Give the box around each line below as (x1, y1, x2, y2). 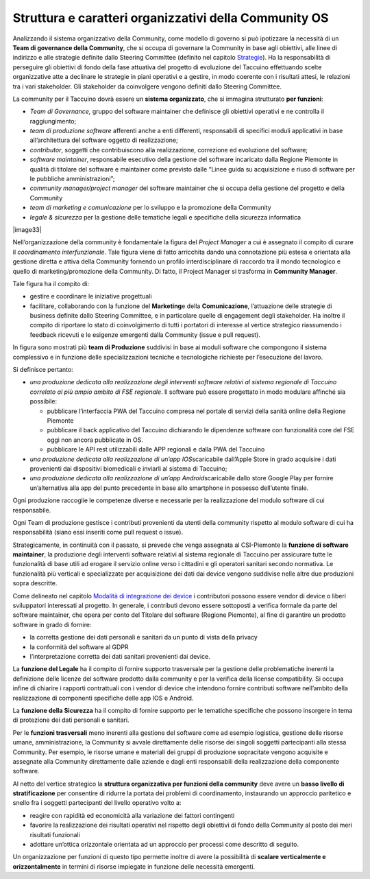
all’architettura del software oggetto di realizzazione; (29, 136, 178, 144)
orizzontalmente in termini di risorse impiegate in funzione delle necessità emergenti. (12, 862, 256, 871)
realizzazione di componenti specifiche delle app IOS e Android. (12, 694, 194, 702)
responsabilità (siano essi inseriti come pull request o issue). (12, 528, 184, 537)
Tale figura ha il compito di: (12, 279, 90, 288)
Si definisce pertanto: (12, 366, 73, 374)
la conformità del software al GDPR (29, 642, 129, 651)
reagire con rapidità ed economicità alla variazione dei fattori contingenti (29, 811, 235, 819)
